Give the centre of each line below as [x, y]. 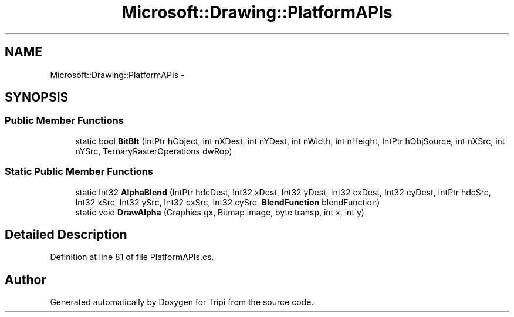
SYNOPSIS [37, 97]
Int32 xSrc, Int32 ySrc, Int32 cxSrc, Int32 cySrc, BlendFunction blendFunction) [228, 202]
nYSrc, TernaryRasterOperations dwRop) [154, 151]
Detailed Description [66, 234]
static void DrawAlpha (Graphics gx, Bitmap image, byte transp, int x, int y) [220, 212]
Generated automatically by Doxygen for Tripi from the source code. [182, 302]
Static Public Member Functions [79, 172]
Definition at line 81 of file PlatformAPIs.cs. [132, 257]
